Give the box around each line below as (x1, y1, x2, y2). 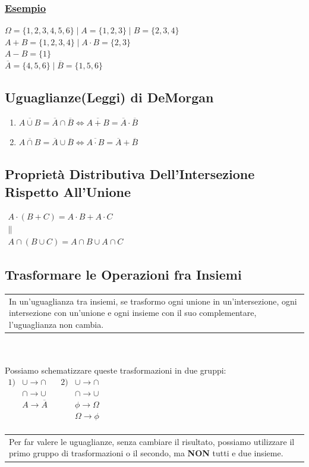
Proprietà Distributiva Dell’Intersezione (5, 165, 255, 183)
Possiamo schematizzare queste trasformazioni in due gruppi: (5, 364, 226, 377)
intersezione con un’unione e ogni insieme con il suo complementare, (9, 306, 257, 319)
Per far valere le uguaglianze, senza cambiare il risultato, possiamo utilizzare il (9, 435, 295, 447)
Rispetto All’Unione (5, 182, 131, 200)
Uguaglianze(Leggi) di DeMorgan (5, 87, 214, 106)
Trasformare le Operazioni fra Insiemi (5, 265, 242, 284)
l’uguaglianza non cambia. (9, 318, 104, 330)
